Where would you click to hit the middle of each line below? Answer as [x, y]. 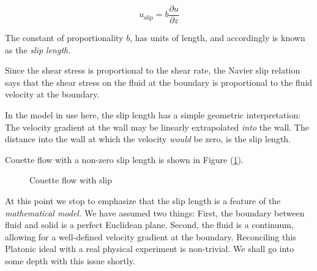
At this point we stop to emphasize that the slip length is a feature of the [143, 200]
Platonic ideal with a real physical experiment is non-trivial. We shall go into [150, 249]
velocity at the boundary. [52, 94]
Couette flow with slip [71, 180]
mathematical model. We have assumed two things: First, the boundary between [155, 212]
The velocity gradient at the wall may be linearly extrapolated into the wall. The [157, 127]
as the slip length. [38, 49]
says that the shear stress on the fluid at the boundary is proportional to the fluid [159, 82]
